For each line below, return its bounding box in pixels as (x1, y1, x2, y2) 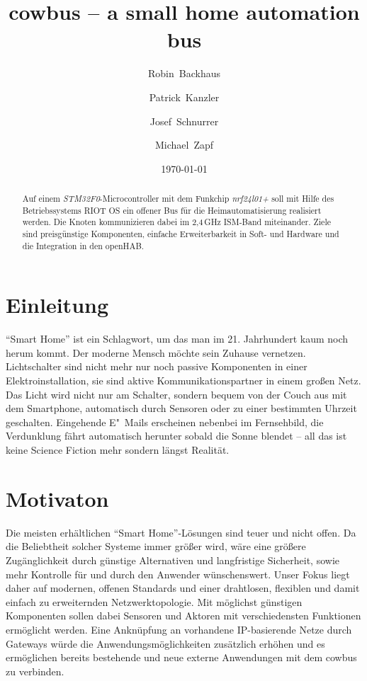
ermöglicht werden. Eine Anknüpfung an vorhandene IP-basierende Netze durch (6, 622, 352, 636)
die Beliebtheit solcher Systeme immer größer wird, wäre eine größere (6, 539, 306, 554)
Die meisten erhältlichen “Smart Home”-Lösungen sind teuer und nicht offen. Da (6, 525, 356, 539)
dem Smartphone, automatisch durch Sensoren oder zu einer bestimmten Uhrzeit (6, 401, 357, 416)
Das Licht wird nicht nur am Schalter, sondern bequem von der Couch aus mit (6, 387, 347, 401)
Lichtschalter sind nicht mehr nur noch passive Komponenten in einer (6, 359, 307, 374)
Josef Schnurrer (149, 113, 219, 128)
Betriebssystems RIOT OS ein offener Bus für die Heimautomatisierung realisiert (22, 204, 322, 216)
